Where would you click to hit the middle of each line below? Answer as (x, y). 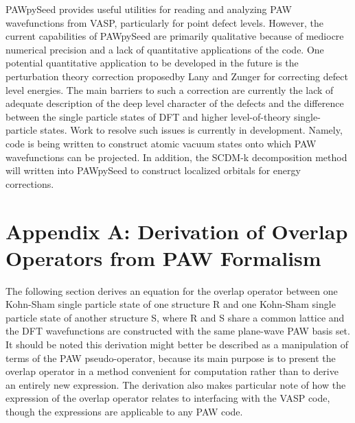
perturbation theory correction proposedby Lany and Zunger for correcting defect (177, 76)
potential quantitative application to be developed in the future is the (152, 63)
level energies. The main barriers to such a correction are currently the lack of (170, 89)
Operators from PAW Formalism (163, 257)
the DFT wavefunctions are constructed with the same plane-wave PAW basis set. (178, 331)
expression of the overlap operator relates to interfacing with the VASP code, (168, 398)
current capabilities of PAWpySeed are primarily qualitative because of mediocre (175, 36)
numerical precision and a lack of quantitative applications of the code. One (165, 49)
